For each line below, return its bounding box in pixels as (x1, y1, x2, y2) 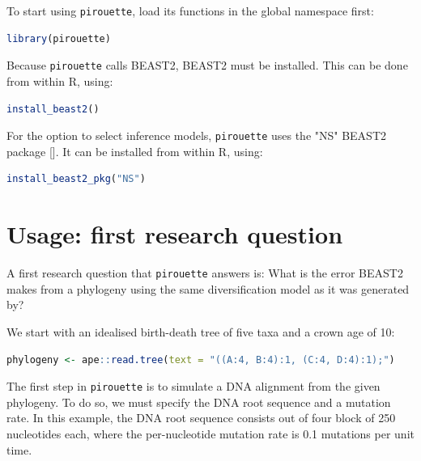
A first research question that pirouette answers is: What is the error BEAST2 (6, 264, 403, 281)
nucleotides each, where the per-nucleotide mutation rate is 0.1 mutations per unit (6, 425, 415, 442)
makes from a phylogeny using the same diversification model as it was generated (6, 280, 410, 297)
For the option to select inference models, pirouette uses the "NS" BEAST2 (6, 127, 387, 144)
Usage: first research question (6, 218, 343, 251)
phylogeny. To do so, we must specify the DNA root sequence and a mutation (6, 393, 391, 410)
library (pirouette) (6, 32, 111, 44)
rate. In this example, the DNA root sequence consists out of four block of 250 (6, 409, 396, 426)
